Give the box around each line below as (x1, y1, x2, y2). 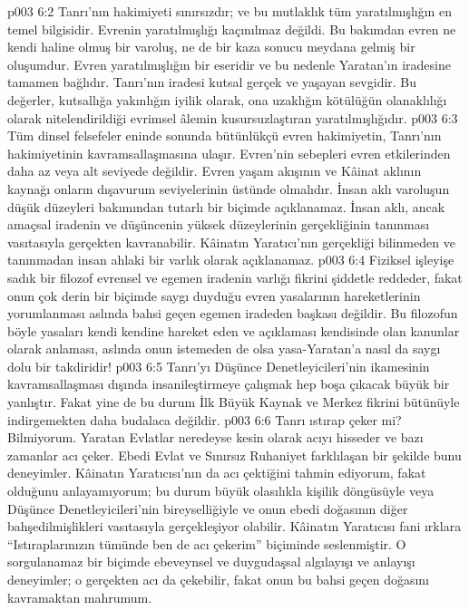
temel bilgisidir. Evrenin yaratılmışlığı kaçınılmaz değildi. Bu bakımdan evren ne (7, 19, 456, 38)
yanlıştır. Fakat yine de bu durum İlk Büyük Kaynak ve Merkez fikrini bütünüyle (7, 392, 460, 412)
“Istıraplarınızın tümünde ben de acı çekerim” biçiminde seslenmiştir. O (7, 534, 406, 553)
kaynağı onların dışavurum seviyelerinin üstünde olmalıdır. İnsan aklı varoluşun (7, 179, 450, 198)
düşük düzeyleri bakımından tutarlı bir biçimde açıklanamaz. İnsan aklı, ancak (7, 197, 445, 216)
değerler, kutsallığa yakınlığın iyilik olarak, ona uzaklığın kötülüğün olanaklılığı (7, 90, 447, 109)
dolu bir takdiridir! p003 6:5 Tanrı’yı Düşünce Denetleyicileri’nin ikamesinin (7, 356, 430, 375)
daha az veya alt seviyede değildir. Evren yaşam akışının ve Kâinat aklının (7, 161, 422, 180)
